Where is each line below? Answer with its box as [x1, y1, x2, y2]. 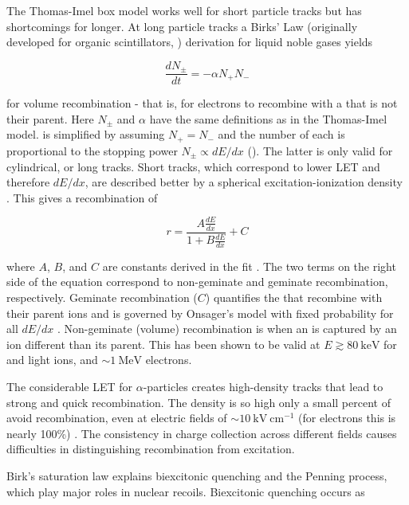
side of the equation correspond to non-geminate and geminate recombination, [6, 273, 388, 290]
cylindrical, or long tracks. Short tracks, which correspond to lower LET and [6, 158, 380, 174]
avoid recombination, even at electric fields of [6, 409, 227, 426]
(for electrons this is [298, 409, 396, 426]
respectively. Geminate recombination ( [6, 289, 198, 306]
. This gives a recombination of [6, 189, 158, 206]
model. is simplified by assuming [6, 126, 165, 143]
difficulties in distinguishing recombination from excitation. [6, 440, 295, 457]
